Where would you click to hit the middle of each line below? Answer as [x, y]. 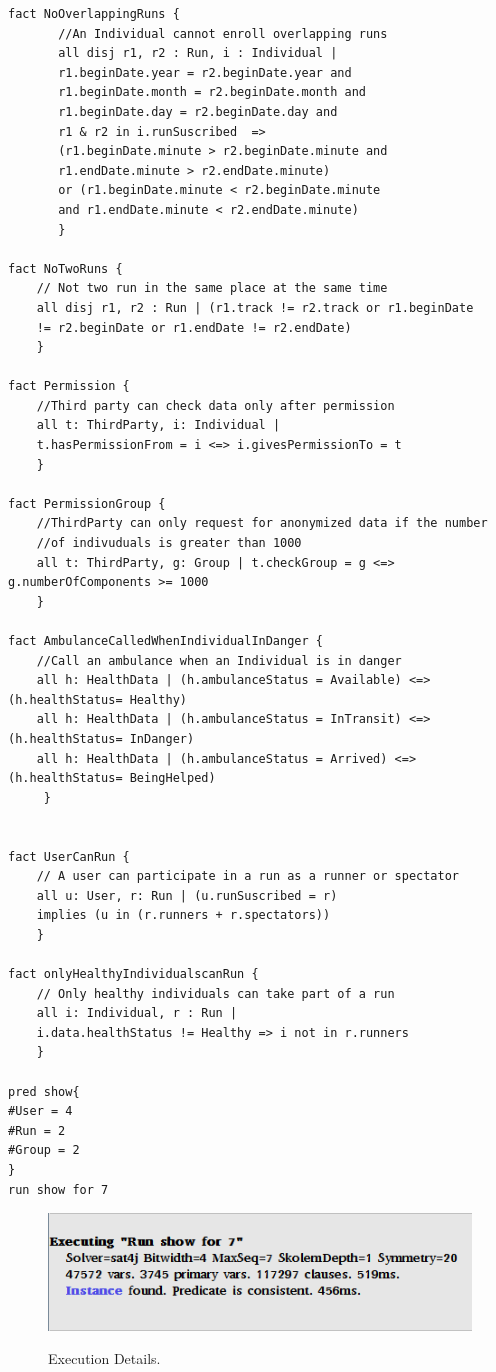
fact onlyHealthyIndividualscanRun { [133, 974]
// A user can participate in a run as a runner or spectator [248, 876]
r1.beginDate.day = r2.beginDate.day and [198, 111]
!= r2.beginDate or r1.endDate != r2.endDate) [194, 327]
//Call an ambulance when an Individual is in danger [219, 660]
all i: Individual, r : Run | [137, 1013]
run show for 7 [58, 1189]
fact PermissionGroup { [87, 503]
